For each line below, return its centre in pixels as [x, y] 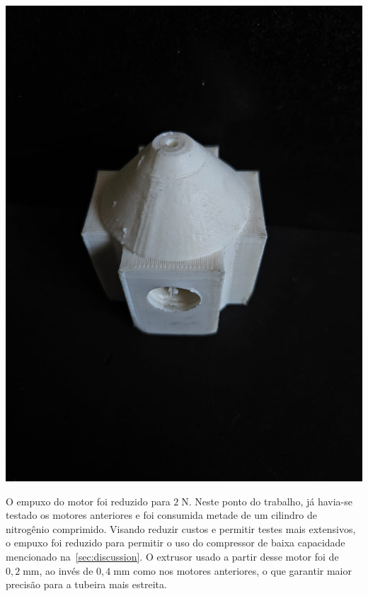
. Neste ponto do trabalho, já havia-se [270, 501]
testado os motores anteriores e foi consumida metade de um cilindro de [161, 515]
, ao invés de [66, 570]
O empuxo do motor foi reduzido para [88, 501]
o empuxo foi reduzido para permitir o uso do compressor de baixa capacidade [176, 543]
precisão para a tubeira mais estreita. [86, 584]
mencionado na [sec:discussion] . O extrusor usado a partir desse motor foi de [172, 556]
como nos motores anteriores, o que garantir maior [242, 570]
